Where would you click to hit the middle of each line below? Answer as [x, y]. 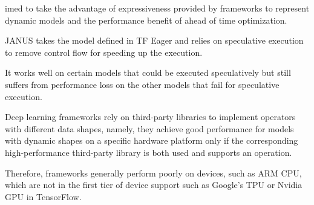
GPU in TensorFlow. [43, 196]
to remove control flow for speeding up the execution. [104, 52]
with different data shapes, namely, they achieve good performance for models [149, 128]
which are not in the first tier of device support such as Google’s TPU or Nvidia [154, 185]
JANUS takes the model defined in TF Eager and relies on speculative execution [154, 40]
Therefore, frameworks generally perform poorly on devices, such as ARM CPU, [153, 173]
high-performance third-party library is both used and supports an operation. [149, 152]
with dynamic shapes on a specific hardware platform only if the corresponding [152, 140]
